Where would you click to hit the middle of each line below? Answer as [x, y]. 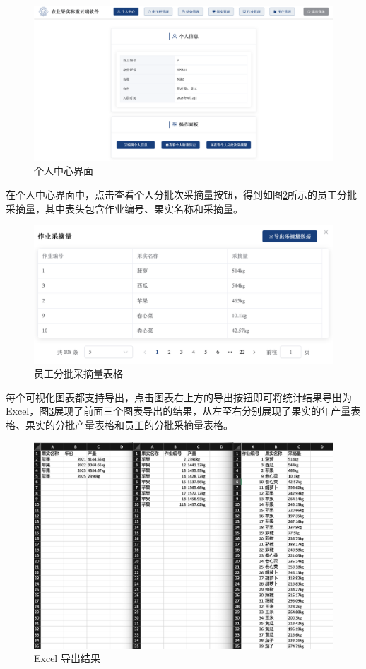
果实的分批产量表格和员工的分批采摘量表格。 [129, 425]
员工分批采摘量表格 [78, 373]
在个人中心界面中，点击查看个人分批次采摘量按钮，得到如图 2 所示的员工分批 [181, 195]
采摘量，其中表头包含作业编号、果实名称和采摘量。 [124, 208]
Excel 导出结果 [67, 658]
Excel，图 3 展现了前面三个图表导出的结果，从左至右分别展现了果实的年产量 [178, 411]
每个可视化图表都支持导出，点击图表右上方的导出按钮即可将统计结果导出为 [179, 397]
